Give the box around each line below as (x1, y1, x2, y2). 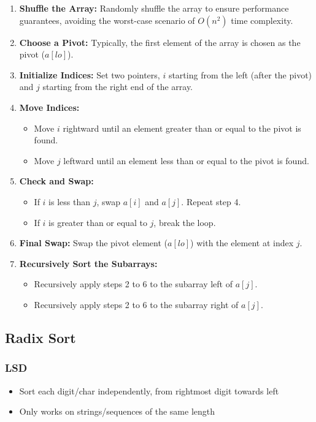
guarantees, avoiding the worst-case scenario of (19, 13, 195, 26)
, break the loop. (153, 216, 216, 228)
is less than (48, 195, 90, 208)
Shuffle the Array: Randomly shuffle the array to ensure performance (19, 2, 289, 14)
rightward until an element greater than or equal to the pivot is (63, 121, 301, 134)
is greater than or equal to (48, 216, 147, 228)
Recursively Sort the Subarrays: (19, 257, 158, 269)
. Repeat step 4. (181, 195, 241, 208)
